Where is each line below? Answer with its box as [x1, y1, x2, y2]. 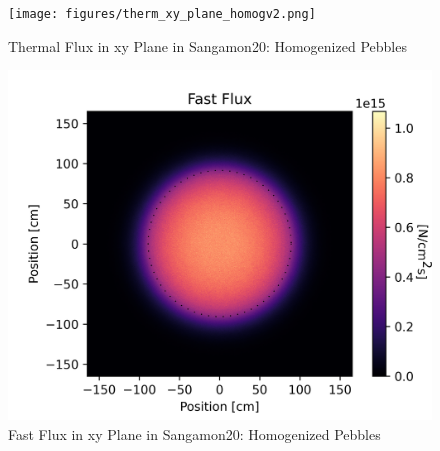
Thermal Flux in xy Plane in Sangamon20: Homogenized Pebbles [8, 35, 407, 56]
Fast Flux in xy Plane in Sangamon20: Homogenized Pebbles [8, 423, 381, 444]
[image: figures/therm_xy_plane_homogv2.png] [8, 7, 316, 21]
